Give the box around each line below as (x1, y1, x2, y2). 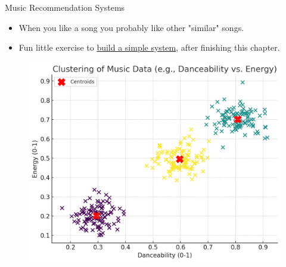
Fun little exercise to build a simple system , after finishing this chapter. (18, 41, 280, 54)
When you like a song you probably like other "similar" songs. (18, 21, 244, 33)
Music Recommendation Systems (5, 1, 125, 13)
